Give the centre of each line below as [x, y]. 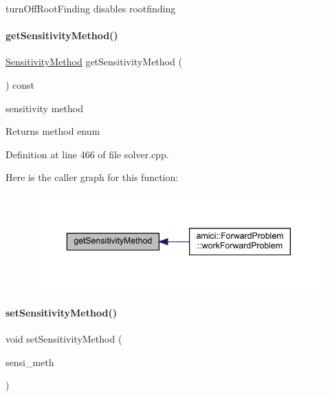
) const [20, 84]
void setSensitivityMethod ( [64, 339]
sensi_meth [30, 362]
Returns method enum [53, 131]
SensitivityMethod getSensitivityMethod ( [94, 62]
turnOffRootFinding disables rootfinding [91, 8]
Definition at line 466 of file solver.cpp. [87, 154]
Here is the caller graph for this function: [92, 177]
